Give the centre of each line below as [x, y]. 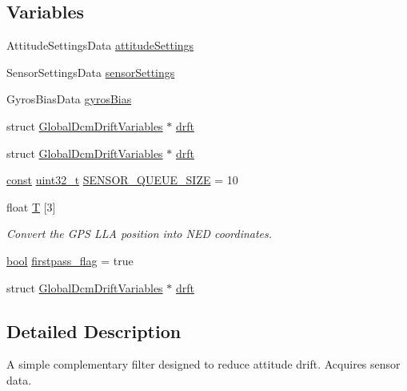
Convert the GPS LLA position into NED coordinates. [140, 234]
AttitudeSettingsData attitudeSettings [100, 45]
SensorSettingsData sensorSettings [91, 72]
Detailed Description [94, 331]
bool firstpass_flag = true [70, 260]
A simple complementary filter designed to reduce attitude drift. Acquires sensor [203, 364]
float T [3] [31, 206]
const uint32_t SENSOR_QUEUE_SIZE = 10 [122, 180]
